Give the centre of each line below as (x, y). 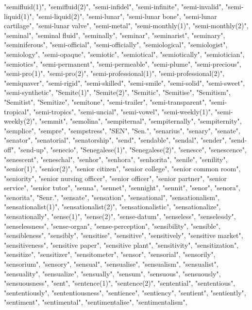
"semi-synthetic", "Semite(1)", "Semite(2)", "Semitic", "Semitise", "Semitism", (117, 92)
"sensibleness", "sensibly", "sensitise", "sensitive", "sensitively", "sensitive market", (124, 235)
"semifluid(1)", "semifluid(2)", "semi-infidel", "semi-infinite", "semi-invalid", (114, 6)
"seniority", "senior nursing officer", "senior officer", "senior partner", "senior (116, 178)
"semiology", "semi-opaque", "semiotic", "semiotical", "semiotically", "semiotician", (124, 54)
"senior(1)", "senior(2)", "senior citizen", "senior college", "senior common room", (122, 169)
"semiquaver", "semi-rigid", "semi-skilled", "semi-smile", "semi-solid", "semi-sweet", (125, 82)
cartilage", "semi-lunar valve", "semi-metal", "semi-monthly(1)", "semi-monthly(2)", (126, 26)
